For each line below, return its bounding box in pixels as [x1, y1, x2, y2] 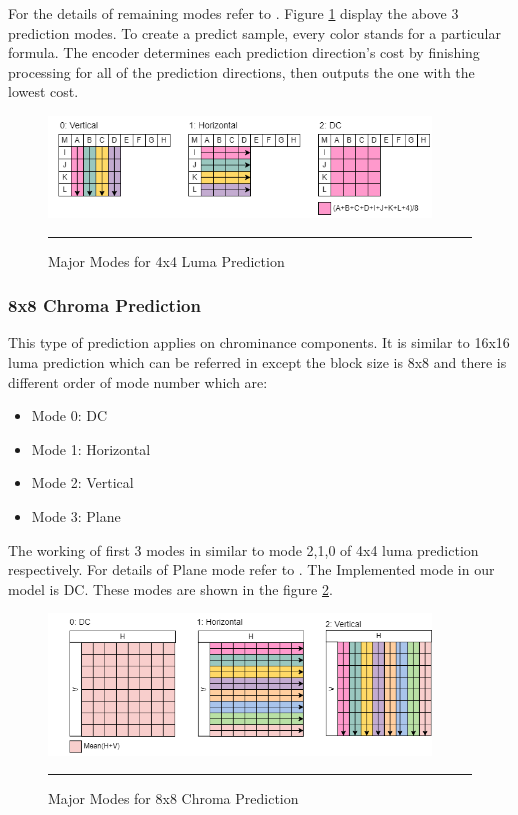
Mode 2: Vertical [31, 472, 134, 493]
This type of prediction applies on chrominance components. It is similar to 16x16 [8, 332, 510, 353]
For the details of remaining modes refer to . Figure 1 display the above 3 [8, 3, 459, 23]
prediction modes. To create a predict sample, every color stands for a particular [8, 22, 501, 43]
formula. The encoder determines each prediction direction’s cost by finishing [8, 42, 480, 63]
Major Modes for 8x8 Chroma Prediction [48, 788, 299, 809]
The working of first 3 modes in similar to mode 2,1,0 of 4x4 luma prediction [8, 539, 479, 560]
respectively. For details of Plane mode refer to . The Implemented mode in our [8, 559, 495, 580]
